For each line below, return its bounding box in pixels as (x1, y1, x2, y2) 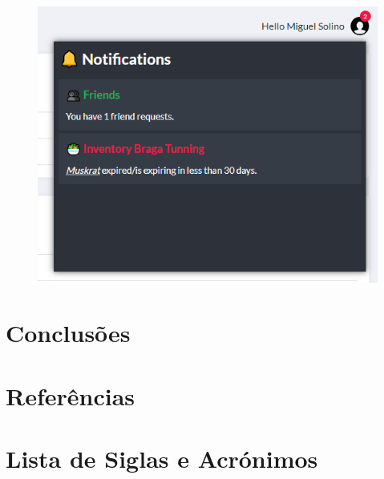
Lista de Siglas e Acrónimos (6, 442, 318, 475)
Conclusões (6, 316, 131, 349)
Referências (6, 379, 135, 412)
